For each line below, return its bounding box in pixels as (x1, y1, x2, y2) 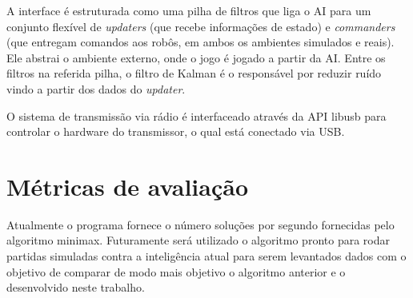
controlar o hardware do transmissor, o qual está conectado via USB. (6, 123, 345, 140)
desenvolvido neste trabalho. (6, 279, 145, 296)
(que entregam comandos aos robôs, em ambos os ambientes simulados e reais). (6, 34, 395, 50)
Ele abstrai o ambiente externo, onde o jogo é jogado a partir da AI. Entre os (6, 49, 386, 66)
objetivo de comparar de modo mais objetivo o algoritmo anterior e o (6, 263, 346, 280)
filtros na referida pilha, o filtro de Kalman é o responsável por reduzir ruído (6, 65, 382, 81)
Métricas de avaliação (6, 169, 249, 202)
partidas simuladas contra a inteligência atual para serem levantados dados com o (6, 248, 407, 264)
